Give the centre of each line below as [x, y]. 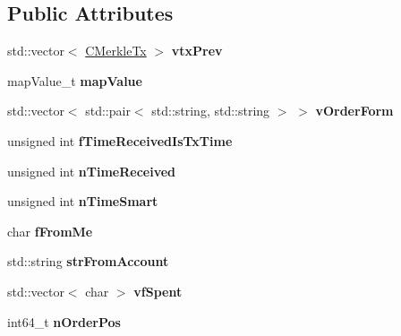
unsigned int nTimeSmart [83, 201]
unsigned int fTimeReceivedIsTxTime [120, 140]
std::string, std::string [211, 111]
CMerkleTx [116, 51]
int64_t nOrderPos [64, 321]
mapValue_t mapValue [75, 80]
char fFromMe [50, 231]
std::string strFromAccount [88, 261]
